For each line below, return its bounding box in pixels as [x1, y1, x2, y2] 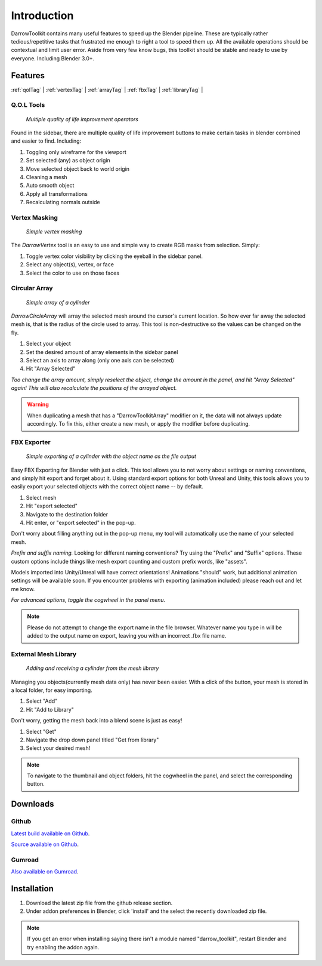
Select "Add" [26, 697, 58, 704]
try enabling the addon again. [27, 943, 100, 950]
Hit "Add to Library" [26, 706, 75, 713]
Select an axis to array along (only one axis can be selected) [26, 356, 174, 364]
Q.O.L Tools [11, 101, 45, 109]
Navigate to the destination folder [26, 510, 109, 518]
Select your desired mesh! [26, 745, 91, 752]
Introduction [11, 9, 74, 22]
